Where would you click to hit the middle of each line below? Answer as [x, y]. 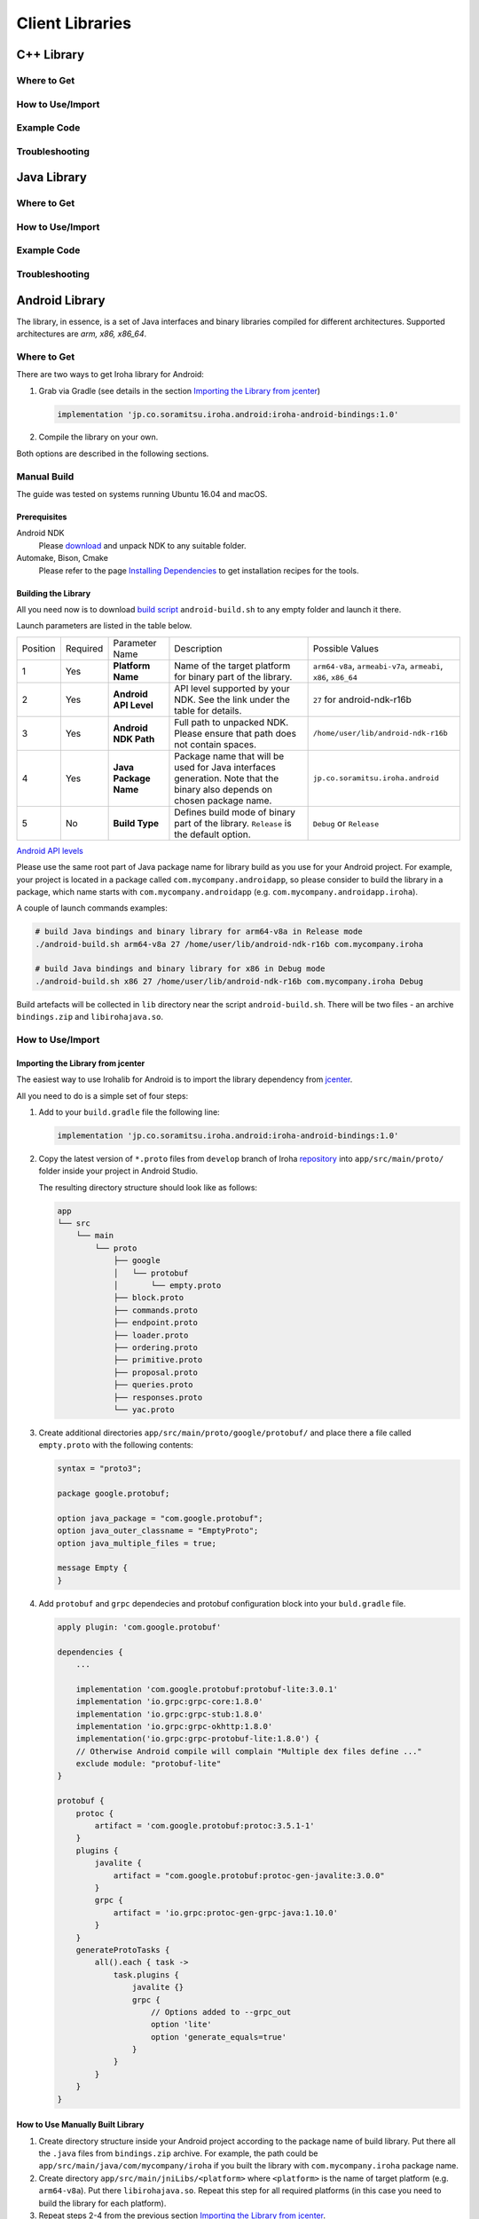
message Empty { [93, 1568]
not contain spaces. [216, 744]
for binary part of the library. [233, 676]
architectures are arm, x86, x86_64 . [82, 334]
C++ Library [50, 55]
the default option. [213, 834]
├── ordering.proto [156, 1348]
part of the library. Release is [233, 823]
